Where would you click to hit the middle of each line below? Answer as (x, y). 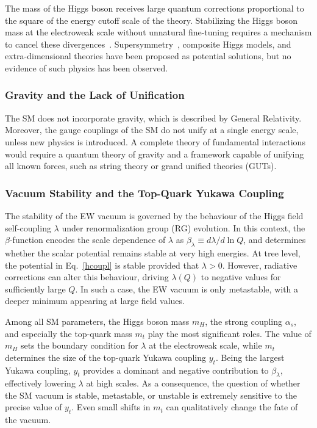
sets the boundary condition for (79, 345)
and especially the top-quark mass (69, 333)
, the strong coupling (244, 321)
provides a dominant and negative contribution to (176, 370)
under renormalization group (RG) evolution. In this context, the (183, 227)
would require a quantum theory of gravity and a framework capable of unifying (155, 154)
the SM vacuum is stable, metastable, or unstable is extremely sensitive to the (151, 395)
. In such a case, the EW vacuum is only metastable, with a (187, 288)
